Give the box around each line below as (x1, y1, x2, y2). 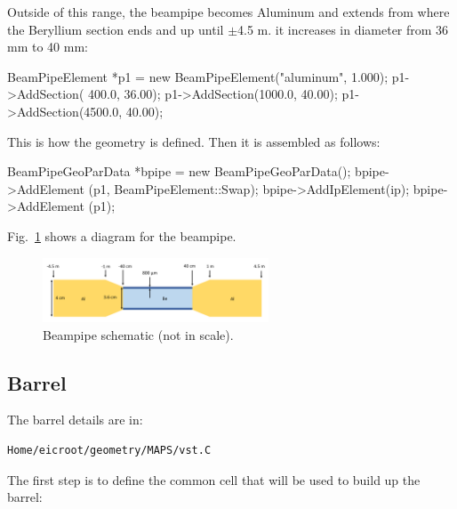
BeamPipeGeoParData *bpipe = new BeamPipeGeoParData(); (7, 162, 351, 181)
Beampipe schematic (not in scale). (43, 325, 234, 343)
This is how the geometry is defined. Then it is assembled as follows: (7, 132, 381, 150)
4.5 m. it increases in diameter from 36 (237, 20, 449, 38)
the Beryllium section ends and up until (7, 20, 224, 38)
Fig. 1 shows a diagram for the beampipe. (7, 226, 237, 245)
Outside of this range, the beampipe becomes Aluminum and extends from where (7, 3, 450, 20)
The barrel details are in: (7, 410, 143, 429)
